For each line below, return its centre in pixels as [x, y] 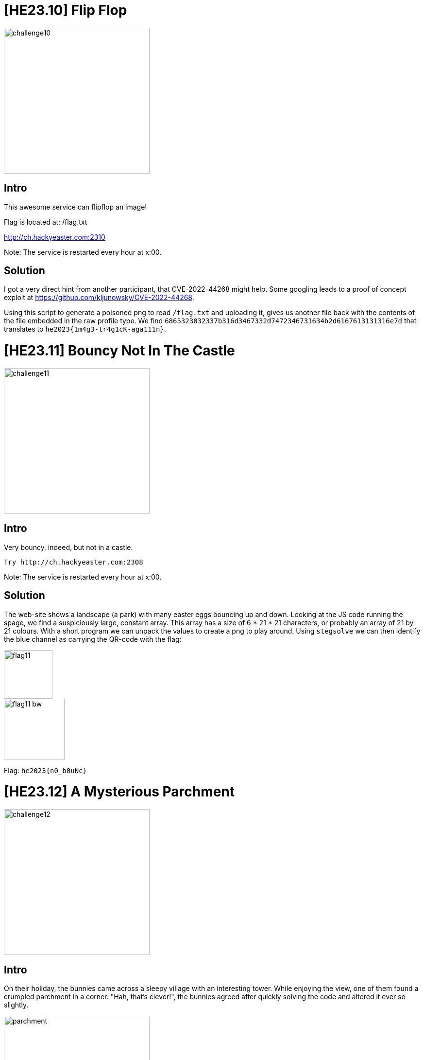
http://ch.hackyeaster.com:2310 [55, 237]
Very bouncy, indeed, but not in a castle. [68, 547]
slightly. [16, 1005]
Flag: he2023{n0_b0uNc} [45, 770]
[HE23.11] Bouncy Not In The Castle [119, 351]
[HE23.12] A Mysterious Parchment [119, 792]
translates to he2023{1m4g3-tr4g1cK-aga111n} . [85, 329]
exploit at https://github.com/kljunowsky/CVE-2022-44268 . [99, 298]
